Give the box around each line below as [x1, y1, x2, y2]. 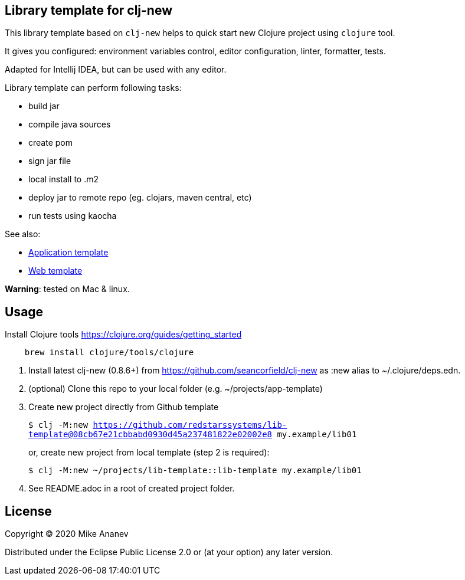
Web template [28, 266, 83, 276]
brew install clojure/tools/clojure [24, 348, 194, 358]
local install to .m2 [28, 174, 99, 185]
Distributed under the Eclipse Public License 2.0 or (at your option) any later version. [5, 547, 333, 558]
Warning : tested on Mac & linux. [5, 284, 130, 294]
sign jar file [28, 156, 71, 166]
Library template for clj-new [5, 3, 173, 18]
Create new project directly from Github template [28, 402, 219, 412]
